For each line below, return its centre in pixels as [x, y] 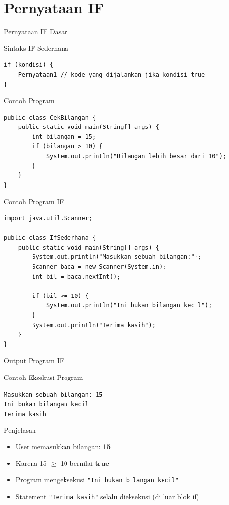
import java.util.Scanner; [48, 219]
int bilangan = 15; [64, 137]
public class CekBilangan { [50, 117]
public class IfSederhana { [50, 238]
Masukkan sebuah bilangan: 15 [53, 395]
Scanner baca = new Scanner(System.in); [99, 267]
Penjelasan [20, 430]
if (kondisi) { [29, 65]
